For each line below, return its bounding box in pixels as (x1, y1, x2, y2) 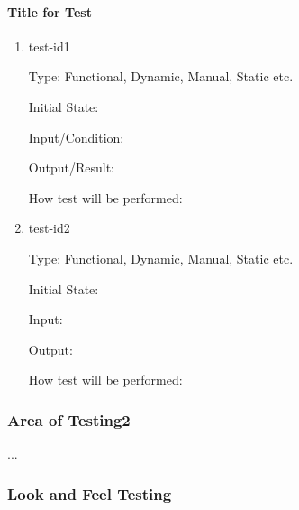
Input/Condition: (28, 127, 124, 146)
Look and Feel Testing (7, 482, 172, 505)
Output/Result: (28, 158, 114, 177)
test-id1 (28, 36, 70, 55)
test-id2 (28, 218, 70, 237)
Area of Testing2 (7, 408, 131, 431)
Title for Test (7, 2, 92, 21)
